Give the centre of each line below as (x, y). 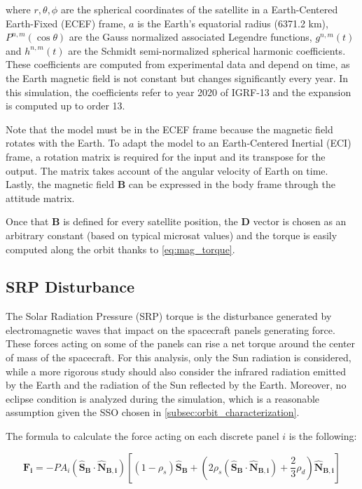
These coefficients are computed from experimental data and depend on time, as (178, 64)
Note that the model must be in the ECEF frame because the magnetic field (169, 129)
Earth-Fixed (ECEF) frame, (66, 23)
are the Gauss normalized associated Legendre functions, (190, 37)
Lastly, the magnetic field (60, 184)
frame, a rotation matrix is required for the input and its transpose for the (166, 156)
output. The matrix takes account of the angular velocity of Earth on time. (167, 170)
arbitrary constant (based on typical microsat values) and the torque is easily (172, 235)
